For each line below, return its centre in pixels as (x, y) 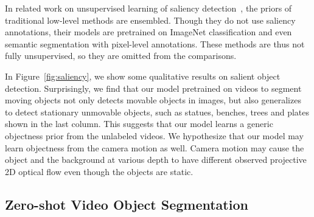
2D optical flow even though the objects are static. (99, 171)
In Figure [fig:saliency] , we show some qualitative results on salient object (143, 76)
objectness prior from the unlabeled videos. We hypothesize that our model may (154, 135)
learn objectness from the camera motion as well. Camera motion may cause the (155, 147)
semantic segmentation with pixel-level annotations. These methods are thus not (155, 43)
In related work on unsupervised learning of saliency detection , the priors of (148, 8)
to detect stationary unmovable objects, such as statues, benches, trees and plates (157, 112)
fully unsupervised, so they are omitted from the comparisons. (121, 56)
